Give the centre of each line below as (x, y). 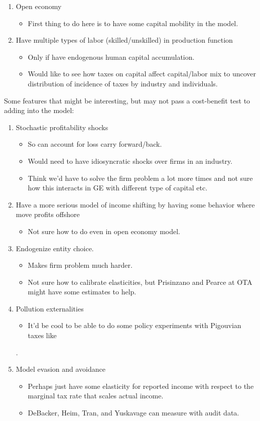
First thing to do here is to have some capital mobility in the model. (133, 23)
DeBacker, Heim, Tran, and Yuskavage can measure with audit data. (134, 413)
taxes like (42, 335)
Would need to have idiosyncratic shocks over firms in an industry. (130, 161)
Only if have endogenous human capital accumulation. (111, 57)
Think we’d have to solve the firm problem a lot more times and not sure (140, 178)
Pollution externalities (50, 308)
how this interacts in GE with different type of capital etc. (118, 188)
